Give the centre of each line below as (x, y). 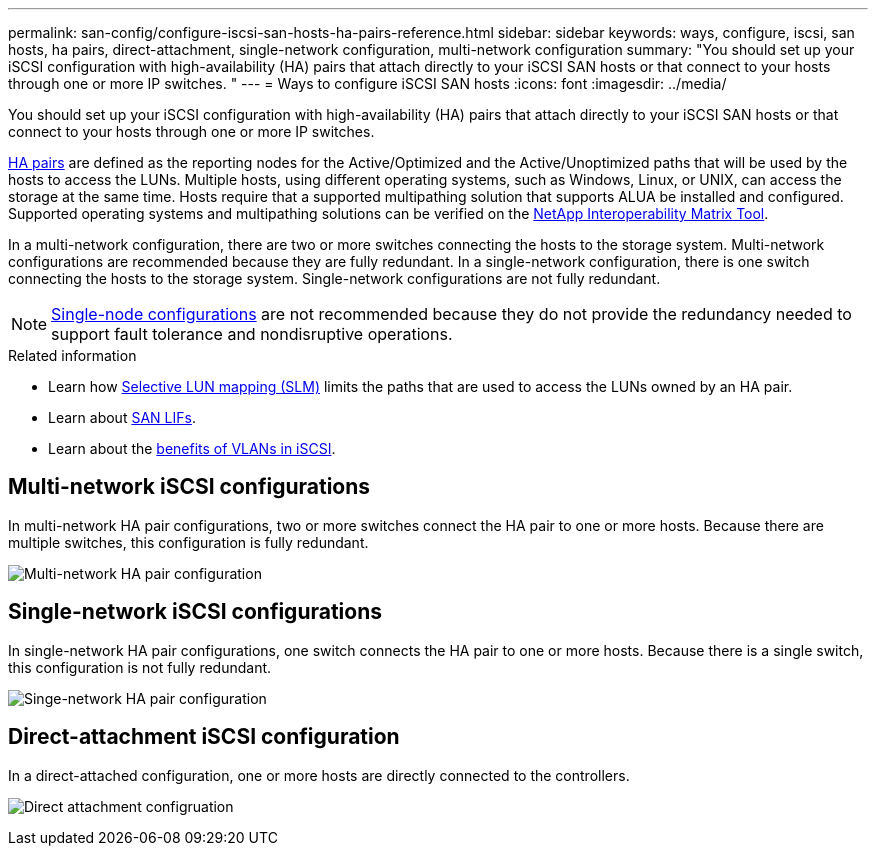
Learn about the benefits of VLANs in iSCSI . (192, 448)
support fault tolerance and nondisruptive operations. (252, 334)
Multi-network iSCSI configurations (189, 487)
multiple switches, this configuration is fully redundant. (188, 542)
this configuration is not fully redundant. (140, 667)
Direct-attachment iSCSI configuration (204, 737)
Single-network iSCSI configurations (195, 612)
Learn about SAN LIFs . (122, 417)
